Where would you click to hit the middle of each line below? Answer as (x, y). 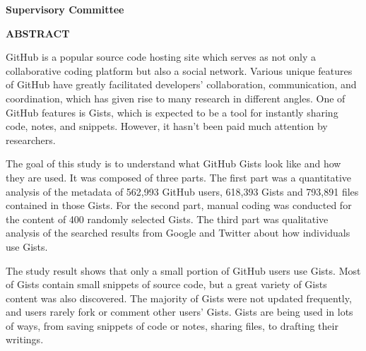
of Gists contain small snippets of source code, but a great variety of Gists (166, 284)
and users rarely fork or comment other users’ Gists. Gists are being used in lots (179, 312)
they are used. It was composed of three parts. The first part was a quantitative (179, 177)
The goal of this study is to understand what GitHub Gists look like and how (173, 163)
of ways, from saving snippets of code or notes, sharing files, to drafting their (172, 325)
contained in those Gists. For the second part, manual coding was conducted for (179, 205)
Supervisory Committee (65, 9)
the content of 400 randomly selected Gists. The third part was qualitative (167, 219)
